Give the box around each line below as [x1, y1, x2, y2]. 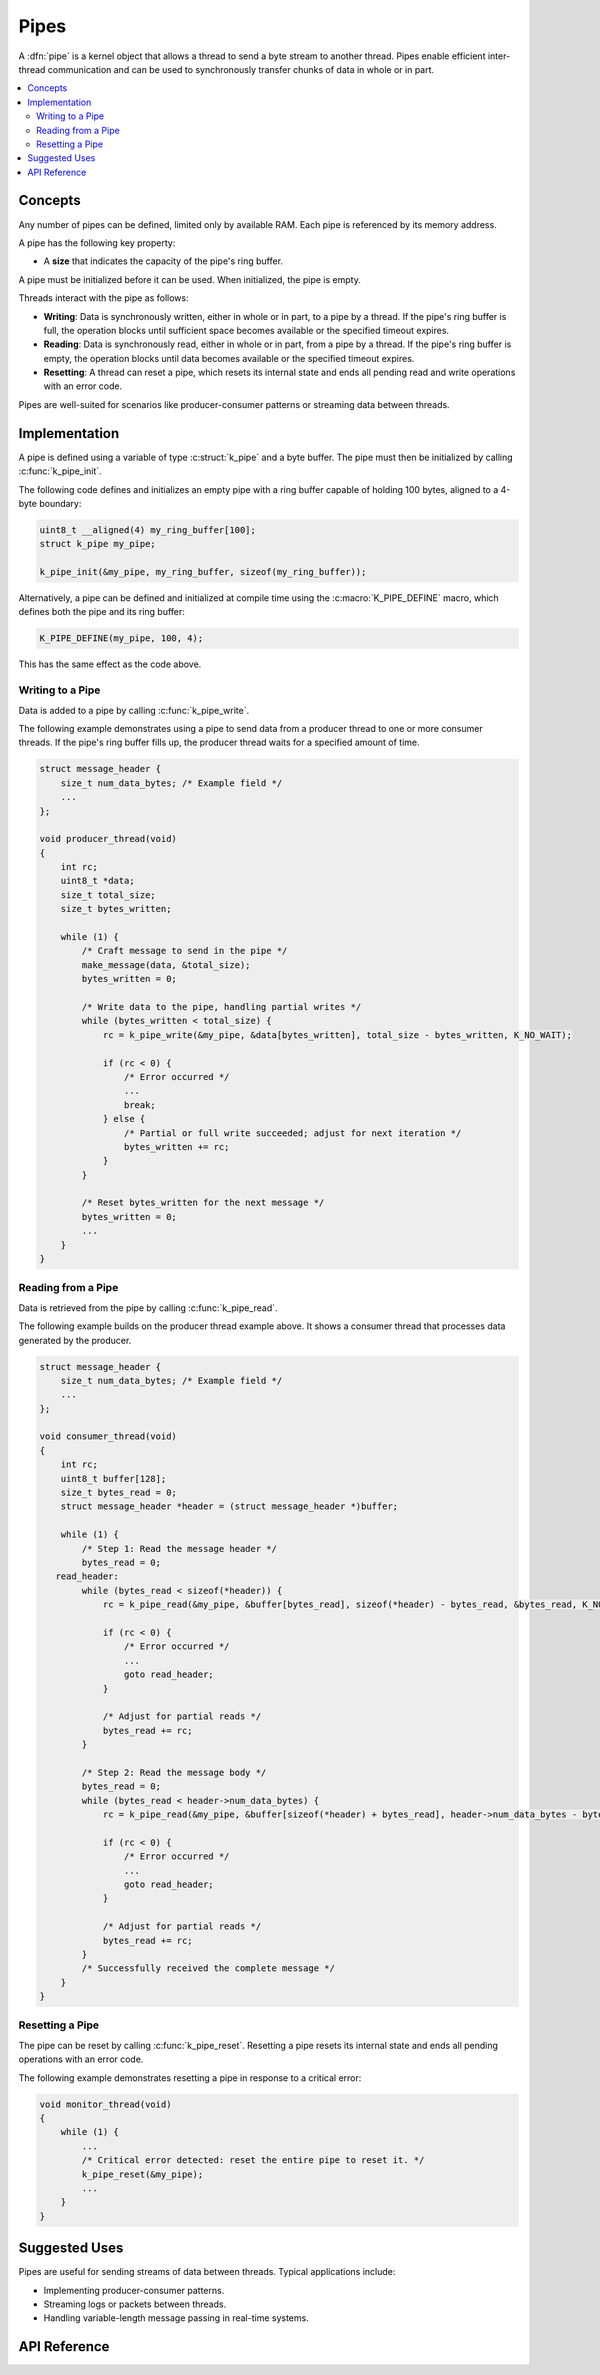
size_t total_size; [60, 889, 157, 900]
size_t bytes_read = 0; [60, 1487, 177, 1499]
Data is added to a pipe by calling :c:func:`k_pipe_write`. [18, 704, 250, 716]
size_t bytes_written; [60, 903, 172, 915]
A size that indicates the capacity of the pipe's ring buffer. [43, 255, 284, 267]
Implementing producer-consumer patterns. [43, 2284, 225, 2296]
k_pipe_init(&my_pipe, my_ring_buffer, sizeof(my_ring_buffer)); [39, 566, 367, 578]
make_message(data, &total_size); [81, 959, 251, 970]
